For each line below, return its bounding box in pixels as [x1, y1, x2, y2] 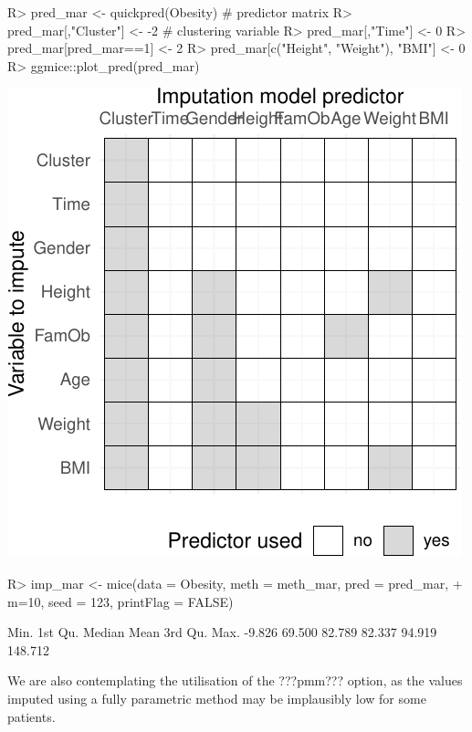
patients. [7, 706, 56, 726]
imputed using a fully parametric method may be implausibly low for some [7, 688, 426, 707]
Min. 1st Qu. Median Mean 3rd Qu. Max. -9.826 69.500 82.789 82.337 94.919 [7, 622, 437, 642]
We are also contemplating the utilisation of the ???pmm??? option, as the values [7, 671, 463, 690]
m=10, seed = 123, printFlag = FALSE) [7, 591, 234, 611]
